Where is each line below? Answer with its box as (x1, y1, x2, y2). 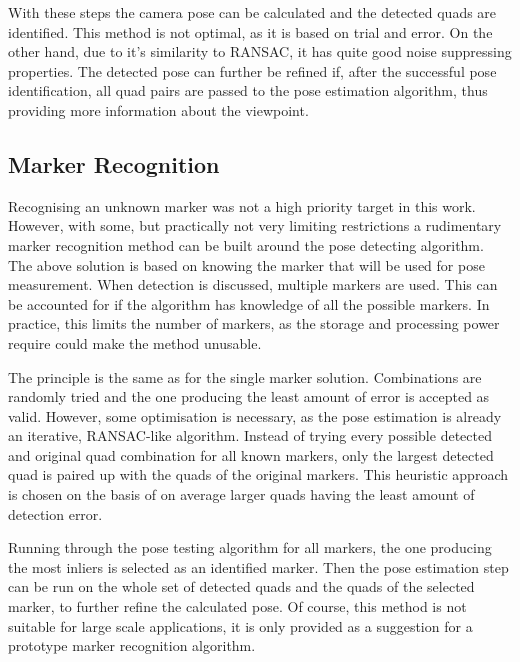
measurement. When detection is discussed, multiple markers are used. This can (8, 274, 498, 295)
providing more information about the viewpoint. (8, 99, 309, 120)
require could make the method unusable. (8, 332, 262, 353)
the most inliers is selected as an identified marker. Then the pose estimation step (8, 556, 509, 577)
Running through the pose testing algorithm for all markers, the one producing (8, 537, 492, 558)
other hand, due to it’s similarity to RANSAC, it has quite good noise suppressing (8, 41, 512, 62)
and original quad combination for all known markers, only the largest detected (8, 444, 494, 465)
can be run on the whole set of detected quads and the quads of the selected (8, 576, 475, 597)
